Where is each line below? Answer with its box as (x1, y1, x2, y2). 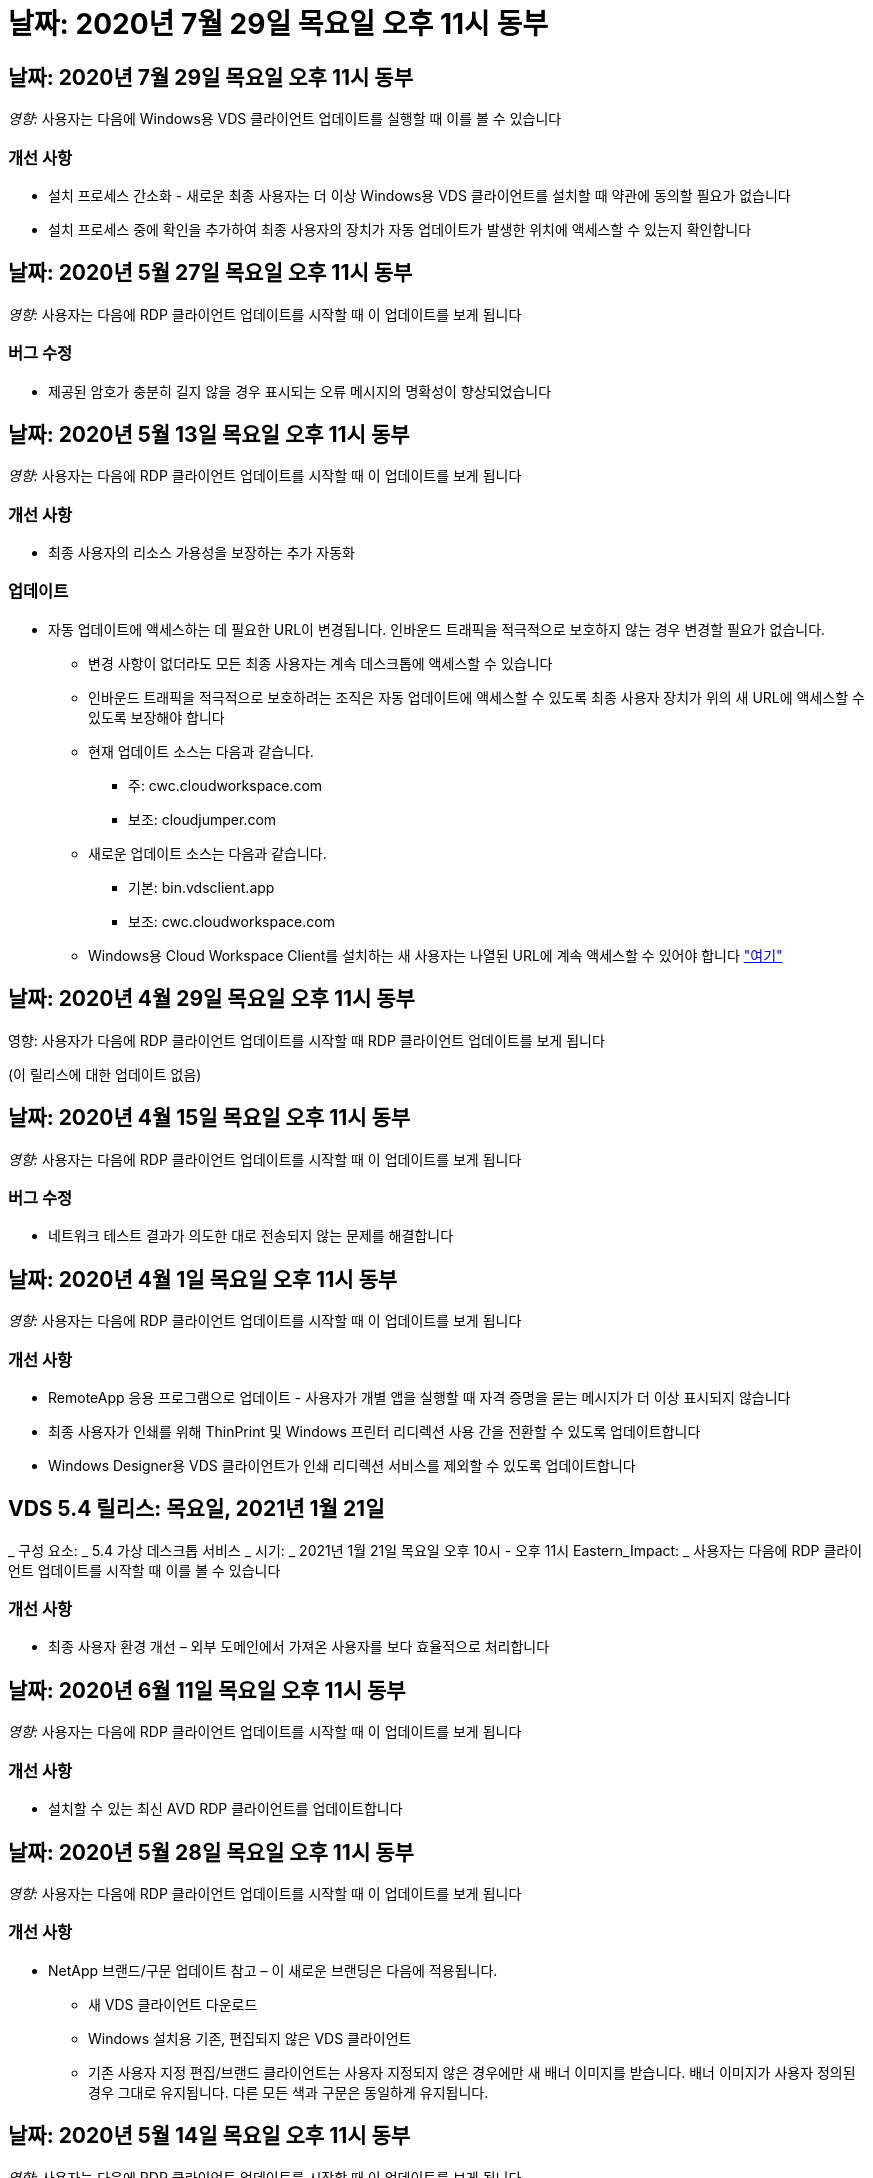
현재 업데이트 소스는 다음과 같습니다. (88, 742, 314, 760)
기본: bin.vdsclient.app (128, 878, 275, 896)
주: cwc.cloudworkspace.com (128, 776, 323, 794)
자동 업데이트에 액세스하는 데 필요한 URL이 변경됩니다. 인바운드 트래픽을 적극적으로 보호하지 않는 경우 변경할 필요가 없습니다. (48, 620, 826, 638)
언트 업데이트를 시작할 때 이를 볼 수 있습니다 (8, 1561, 281, 1579)
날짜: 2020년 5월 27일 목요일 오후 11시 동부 (8, 260, 413, 286)
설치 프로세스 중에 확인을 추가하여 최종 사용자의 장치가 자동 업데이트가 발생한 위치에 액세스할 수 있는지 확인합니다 (48, 220, 752, 238)
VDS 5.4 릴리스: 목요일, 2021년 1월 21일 (8, 1496, 385, 1522)
